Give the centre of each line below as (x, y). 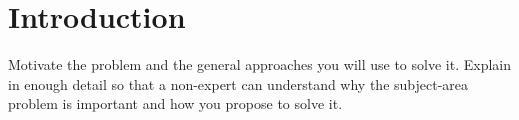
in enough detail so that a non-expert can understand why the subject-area (238, 83)
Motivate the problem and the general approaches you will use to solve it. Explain (259, 64)
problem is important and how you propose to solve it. (175, 103)
